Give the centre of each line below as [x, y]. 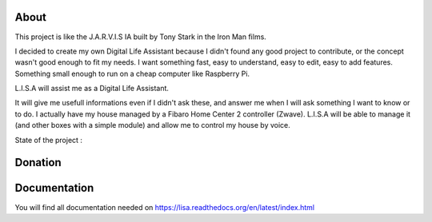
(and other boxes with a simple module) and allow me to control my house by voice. [153, 125]
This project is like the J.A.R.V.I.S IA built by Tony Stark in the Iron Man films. [141, 37]
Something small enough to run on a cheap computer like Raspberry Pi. [132, 73]
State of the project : [49, 140]
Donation [38, 163]
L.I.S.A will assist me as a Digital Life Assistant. [92, 89]
